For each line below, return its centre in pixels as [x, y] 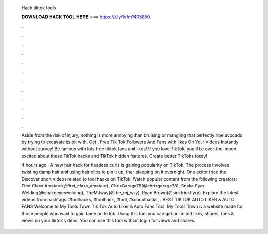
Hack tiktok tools [39, 8]
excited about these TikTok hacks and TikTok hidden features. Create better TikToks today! [115, 156]
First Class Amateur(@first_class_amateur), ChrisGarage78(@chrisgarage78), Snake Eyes [113, 186]
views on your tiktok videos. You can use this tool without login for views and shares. [108, 221]
